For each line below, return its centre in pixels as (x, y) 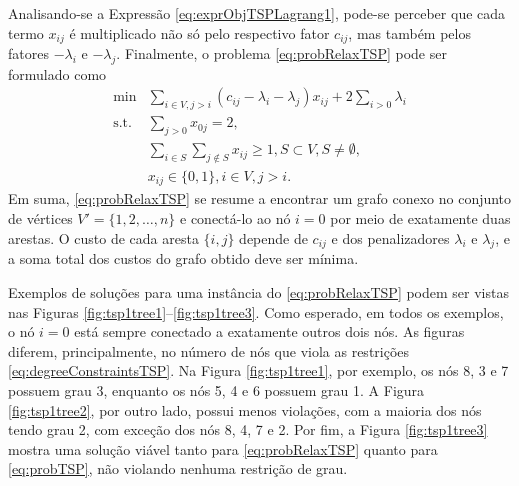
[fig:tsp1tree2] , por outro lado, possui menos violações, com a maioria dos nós (245, 409)
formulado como (57, 73)
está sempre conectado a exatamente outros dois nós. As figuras (269, 331)
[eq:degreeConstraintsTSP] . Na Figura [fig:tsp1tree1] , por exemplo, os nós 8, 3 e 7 (258, 370)
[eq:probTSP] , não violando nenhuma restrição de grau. (178, 468)
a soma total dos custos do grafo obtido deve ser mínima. (183, 258)
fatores (28, 53)
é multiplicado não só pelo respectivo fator (199, 32)
